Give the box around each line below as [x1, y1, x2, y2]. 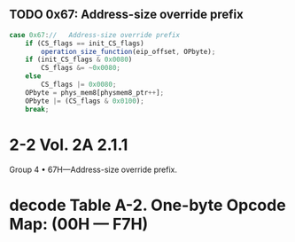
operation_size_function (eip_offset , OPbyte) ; [41, 47, 216, 56]
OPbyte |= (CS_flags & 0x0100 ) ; [25, 97, 144, 105]
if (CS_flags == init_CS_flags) [25, 39, 144, 48]
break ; [25, 105, 50, 113]
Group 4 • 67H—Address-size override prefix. [9, 164, 177, 175]
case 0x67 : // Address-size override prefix [9, 30, 180, 39]
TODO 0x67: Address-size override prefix [9, 7, 244, 22]
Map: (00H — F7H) [9, 214, 149, 234]
